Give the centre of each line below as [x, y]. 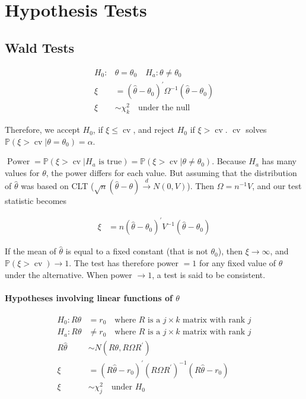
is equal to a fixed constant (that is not [137, 251]
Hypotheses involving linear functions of [89, 297]
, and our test [277, 186]
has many [279, 161]
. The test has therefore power [124, 262]
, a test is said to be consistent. [209, 274]
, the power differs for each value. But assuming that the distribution [171, 172]
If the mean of [31, 251]
